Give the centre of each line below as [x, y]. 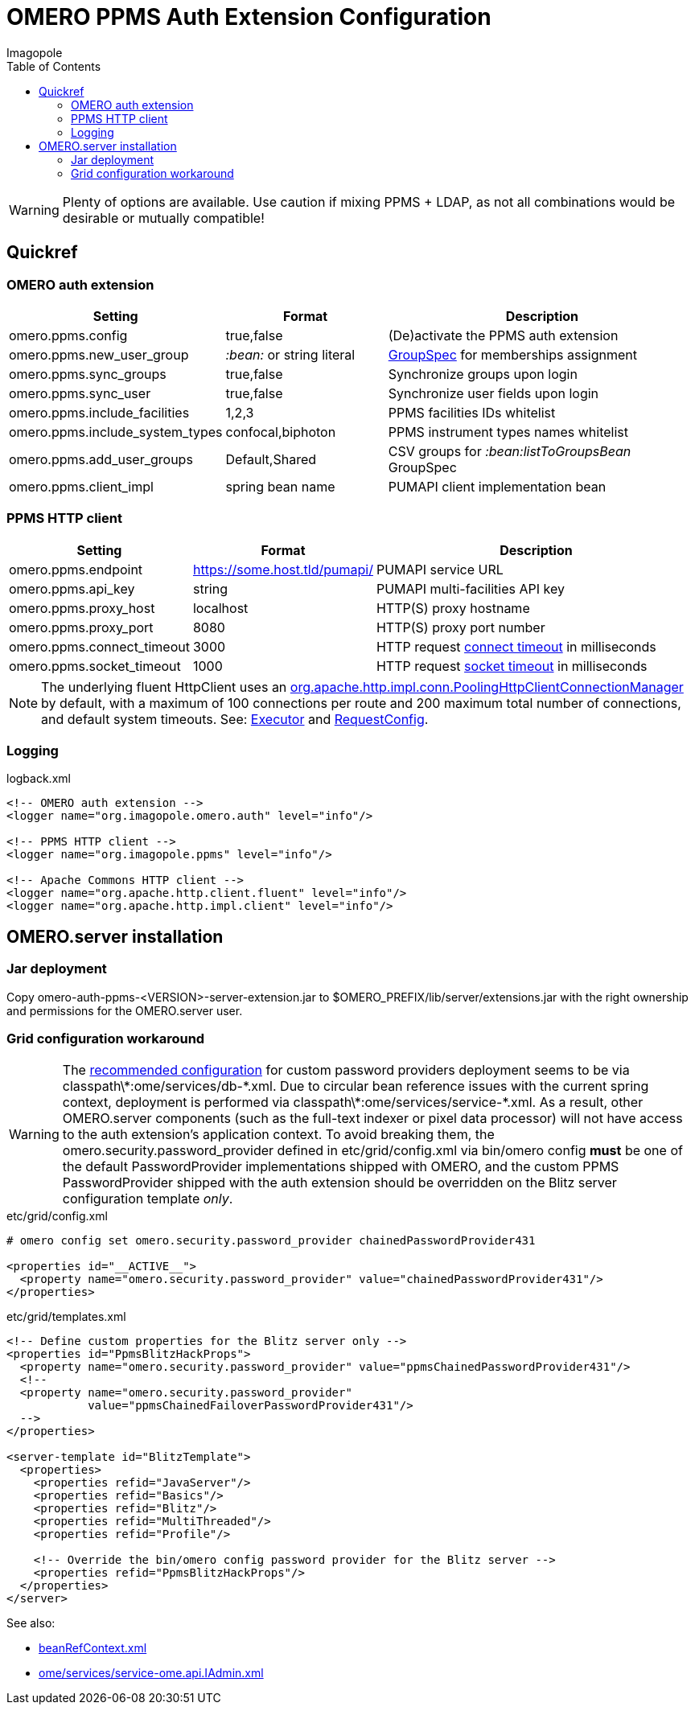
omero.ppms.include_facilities [99, 412]
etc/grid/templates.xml [66, 1317]
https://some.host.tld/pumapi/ [283, 569]
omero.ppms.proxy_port [81, 627]
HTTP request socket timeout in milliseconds [512, 666]
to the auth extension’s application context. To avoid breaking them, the [278, 1135]
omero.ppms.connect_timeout [99, 646]
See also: [31, 1623]
